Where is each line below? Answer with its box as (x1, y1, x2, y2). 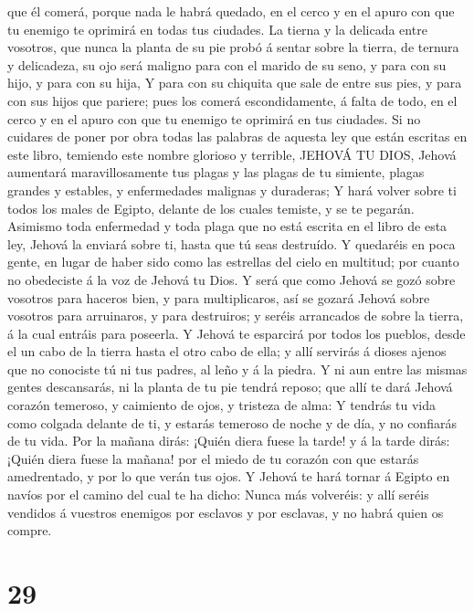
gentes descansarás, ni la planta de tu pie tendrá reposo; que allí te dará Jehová (7, 377, 453, 396)
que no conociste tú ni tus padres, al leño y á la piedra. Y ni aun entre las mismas (7, 359, 468, 378)
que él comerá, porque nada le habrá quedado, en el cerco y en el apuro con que (7, 2, 455, 20)
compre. (7, 521, 52, 540)
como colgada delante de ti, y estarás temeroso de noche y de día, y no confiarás (7, 413, 457, 432)
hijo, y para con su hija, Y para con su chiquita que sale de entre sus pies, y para (7, 73, 462, 92)
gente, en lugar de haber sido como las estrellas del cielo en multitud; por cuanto (7, 252, 459, 271)
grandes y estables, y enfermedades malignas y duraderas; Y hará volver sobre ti (7, 180, 457, 199)
